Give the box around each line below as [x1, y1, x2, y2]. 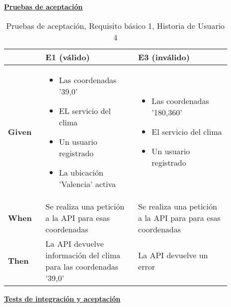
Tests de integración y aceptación [4, 293, 121, 304]
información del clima [45, 249, 121, 261]
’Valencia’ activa [59, 178, 116, 190]
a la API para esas [45, 211, 110, 223]
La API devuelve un [138, 249, 208, 261]
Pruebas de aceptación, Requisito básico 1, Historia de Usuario [6, 19, 225, 31]
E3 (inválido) [138, 51, 190, 63]
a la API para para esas [138, 211, 221, 223]
